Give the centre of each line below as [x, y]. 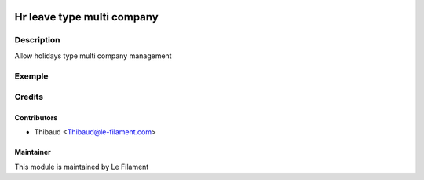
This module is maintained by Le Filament [82, 167]
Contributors [36, 117]
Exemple [31, 76]
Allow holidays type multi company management [93, 56]
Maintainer [33, 152]
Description [37, 40]
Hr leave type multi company [86, 17]
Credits [29, 97]
